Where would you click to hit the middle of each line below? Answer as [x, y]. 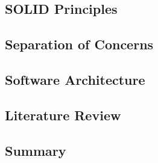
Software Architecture [75, 79]
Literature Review [63, 115]
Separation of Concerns [79, 44]
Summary [36, 150]
